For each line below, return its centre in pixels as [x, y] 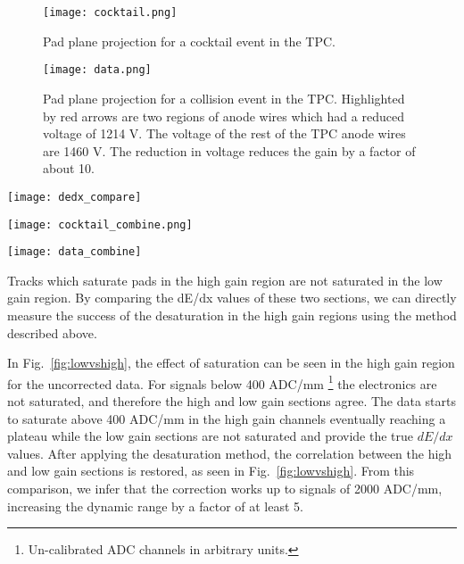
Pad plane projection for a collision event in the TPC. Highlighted [224, 98]
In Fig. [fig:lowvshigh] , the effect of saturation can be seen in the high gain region [231, 363]
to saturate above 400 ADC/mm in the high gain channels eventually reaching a [227, 418]
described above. [52, 332]
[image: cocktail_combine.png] [100, 224]
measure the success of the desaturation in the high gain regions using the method [232, 315]
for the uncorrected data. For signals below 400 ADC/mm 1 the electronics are [222, 382]
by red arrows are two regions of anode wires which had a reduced [224, 116]
